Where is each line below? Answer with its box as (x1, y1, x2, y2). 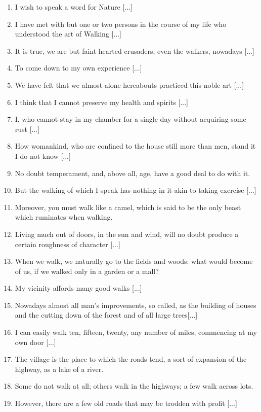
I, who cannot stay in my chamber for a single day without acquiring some (15, 114, 246, 124)
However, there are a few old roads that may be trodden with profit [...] (15, 398, 237, 408)
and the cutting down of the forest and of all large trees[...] (15, 310, 198, 320)
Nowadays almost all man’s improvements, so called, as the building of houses (15, 299, 256, 310)
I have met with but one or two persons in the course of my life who (15, 18, 227, 29)
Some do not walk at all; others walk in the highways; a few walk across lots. (15, 381, 253, 391)
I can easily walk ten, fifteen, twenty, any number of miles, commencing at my (15, 327, 257, 337)
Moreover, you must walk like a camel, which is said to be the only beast (15, 201, 241, 212)
